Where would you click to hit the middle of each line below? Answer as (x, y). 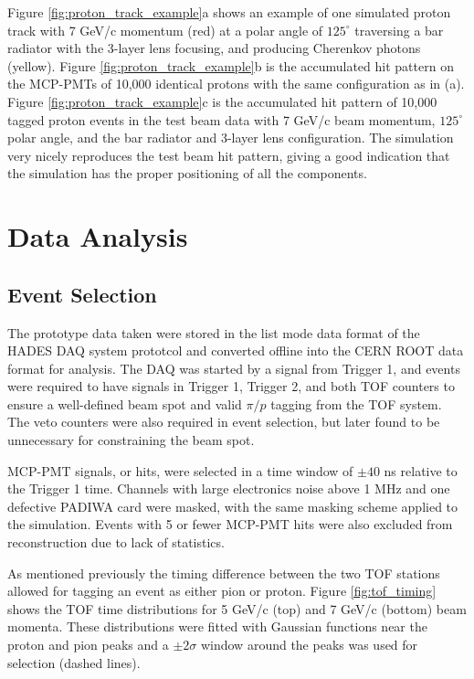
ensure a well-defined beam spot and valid (125, 403)
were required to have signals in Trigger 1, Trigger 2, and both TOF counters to (231, 386)
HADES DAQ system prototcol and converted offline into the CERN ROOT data (236, 350)
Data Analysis (98, 236)
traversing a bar (399, 30)
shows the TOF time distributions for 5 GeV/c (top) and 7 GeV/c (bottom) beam (237, 608)
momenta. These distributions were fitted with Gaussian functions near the (217, 626)
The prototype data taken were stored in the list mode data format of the (214, 332)
